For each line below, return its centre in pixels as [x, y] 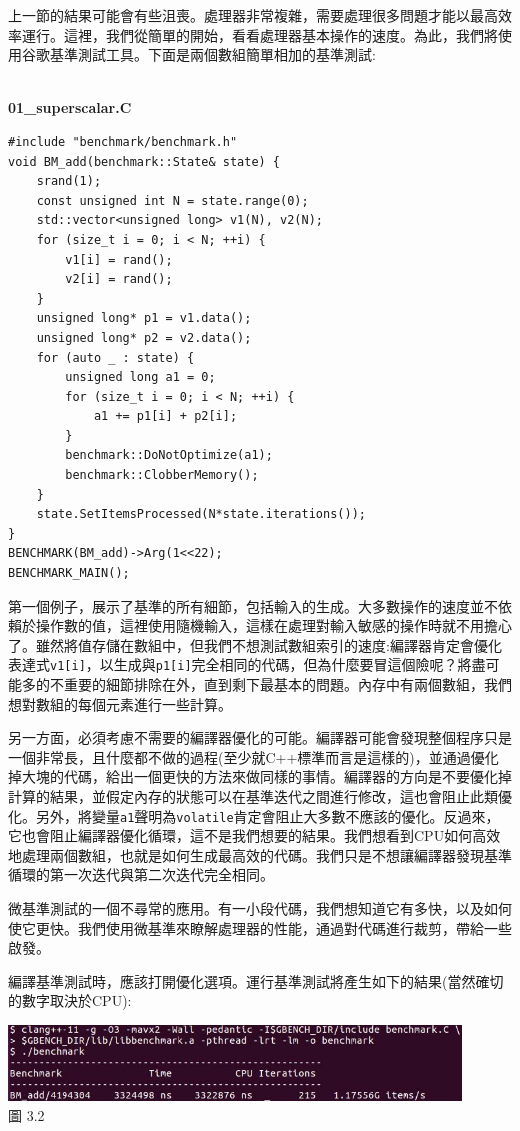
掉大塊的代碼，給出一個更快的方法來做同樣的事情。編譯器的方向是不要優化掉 [260, 776]
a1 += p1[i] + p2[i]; [165, 416]
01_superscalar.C [70, 107]
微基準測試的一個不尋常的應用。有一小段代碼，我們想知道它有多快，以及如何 [260, 908]
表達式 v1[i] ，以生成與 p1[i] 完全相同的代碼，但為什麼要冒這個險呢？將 [240, 664]
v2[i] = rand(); [119, 279]
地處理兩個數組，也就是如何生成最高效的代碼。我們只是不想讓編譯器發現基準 [260, 854]
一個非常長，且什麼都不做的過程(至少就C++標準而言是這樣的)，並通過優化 [253, 756]
